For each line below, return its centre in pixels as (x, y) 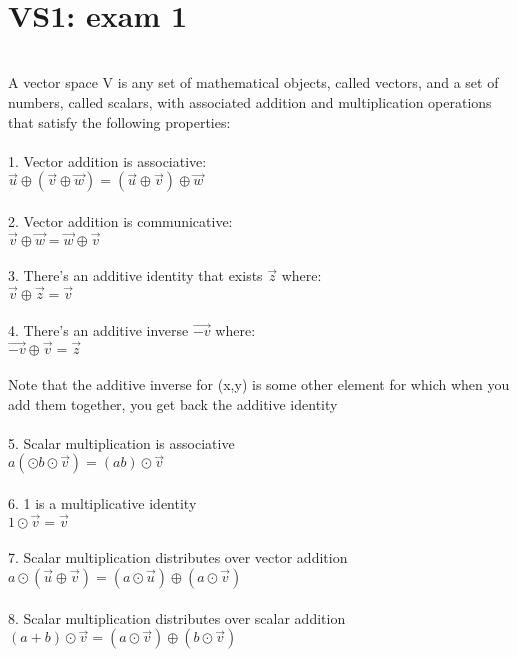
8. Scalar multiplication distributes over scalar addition (177, 617)
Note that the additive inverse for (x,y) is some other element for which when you (259, 384)
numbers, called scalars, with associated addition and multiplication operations (250, 101)
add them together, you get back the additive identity (173, 403)
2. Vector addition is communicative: (120, 220)
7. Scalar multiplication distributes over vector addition (178, 557)
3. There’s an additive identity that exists (135, 275)
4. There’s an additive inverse (98, 329)
